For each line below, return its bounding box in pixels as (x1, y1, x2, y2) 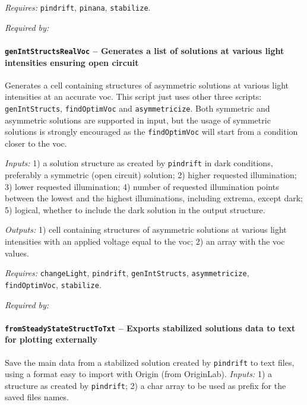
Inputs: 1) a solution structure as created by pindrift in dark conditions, (5, 157, 273, 169)
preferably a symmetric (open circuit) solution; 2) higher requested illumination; (5, 169, 297, 181)
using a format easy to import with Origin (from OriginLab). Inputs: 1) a (5, 368, 272, 380)
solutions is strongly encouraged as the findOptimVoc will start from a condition (5, 125, 298, 138)
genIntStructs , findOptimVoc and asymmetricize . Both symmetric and (5, 102, 270, 114)
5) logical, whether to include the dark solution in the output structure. (5, 203, 265, 216)
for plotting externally (5, 333, 98, 346)
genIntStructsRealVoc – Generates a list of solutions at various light (5, 44, 284, 56)
